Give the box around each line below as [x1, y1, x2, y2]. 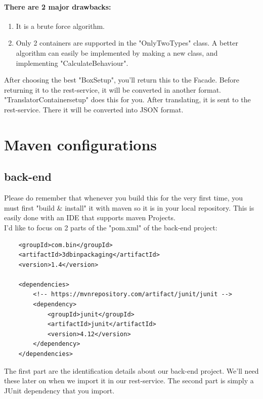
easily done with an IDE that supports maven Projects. [4, 212, 176, 223]
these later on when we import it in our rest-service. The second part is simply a [4, 375, 254, 386]
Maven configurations [4, 134, 157, 154]
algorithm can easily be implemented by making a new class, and [16, 47, 218, 58]
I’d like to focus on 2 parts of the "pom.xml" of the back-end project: [4, 222, 217, 232]
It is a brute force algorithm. [16, 20, 105, 31]
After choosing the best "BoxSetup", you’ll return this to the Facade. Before [4, 74, 239, 85]
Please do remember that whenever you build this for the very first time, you [4, 192, 243, 203]
